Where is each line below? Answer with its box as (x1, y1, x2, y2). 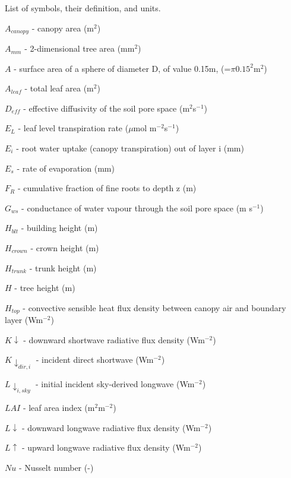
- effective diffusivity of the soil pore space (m (23, 102, 190, 114)
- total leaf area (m (24, 82, 94, 94)
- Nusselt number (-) (18, 461, 94, 473)
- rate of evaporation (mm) (17, 162, 115, 174)
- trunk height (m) (29, 261, 97, 274)
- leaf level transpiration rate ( (18, 122, 129, 134)
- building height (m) (21, 221, 98, 234)
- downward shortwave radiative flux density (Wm (23, 333, 205, 346)
